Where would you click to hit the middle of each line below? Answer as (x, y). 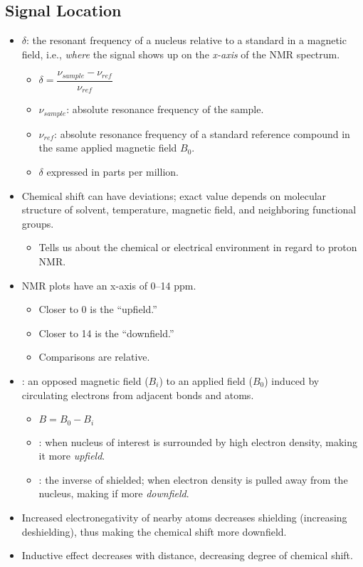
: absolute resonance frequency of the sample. (165, 109)
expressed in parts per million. (112, 171)
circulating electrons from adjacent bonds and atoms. (138, 394)
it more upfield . (72, 456)
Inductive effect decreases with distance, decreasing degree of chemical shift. (187, 555)
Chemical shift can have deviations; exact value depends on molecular (174, 195)
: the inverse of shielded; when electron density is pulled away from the (193, 479)
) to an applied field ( (206, 380)
